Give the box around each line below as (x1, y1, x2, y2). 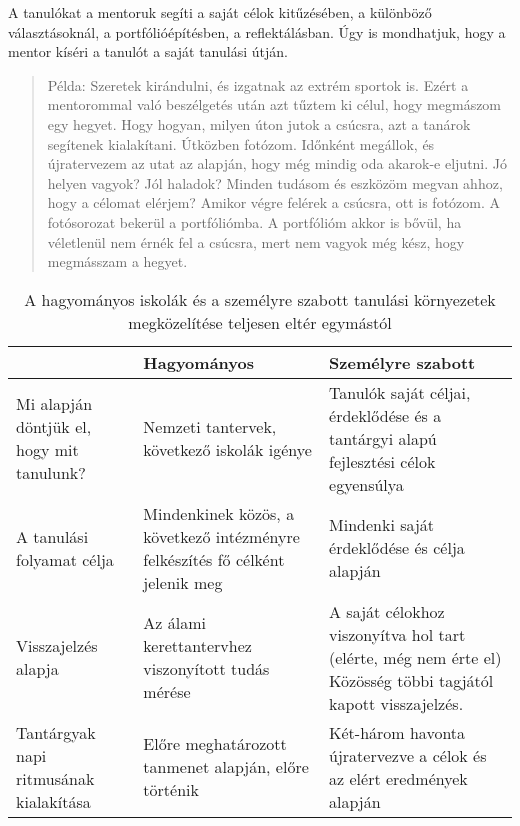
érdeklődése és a (329, 403, 442, 427)
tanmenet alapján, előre (143, 755, 309, 779)
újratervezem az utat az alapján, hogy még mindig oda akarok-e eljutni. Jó (47, 153, 508, 174)
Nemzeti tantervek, (143, 415, 277, 439)
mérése (143, 680, 191, 704)
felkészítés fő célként (143, 547, 285, 571)
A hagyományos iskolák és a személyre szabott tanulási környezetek (24, 287, 496, 311)
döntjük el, (16, 415, 92, 439)
